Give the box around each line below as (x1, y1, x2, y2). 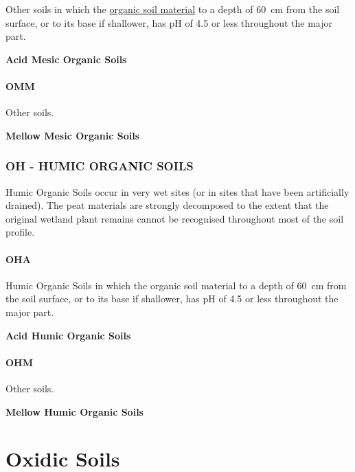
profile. (5, 225, 35, 239)
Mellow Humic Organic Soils (5, 404, 144, 418)
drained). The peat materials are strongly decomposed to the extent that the (5, 198, 329, 212)
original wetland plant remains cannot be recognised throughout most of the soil (5, 211, 344, 225)
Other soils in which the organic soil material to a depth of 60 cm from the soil (5, 2, 340, 16)
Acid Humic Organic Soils (5, 328, 131, 342)
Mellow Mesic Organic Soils (5, 128, 140, 142)
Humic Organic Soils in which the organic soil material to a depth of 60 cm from (5, 278, 347, 292)
